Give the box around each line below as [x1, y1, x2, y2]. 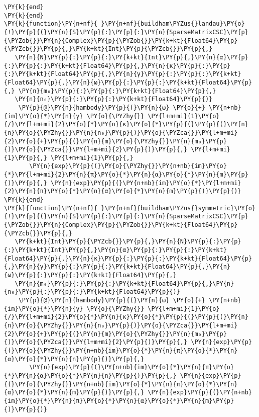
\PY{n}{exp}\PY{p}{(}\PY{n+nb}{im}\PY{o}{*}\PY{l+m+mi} [51, 179, 241, 187]
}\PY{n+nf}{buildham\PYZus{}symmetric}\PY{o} [101, 204, 256, 212]
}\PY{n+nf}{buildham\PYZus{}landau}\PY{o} [101, 20, 245, 28]
